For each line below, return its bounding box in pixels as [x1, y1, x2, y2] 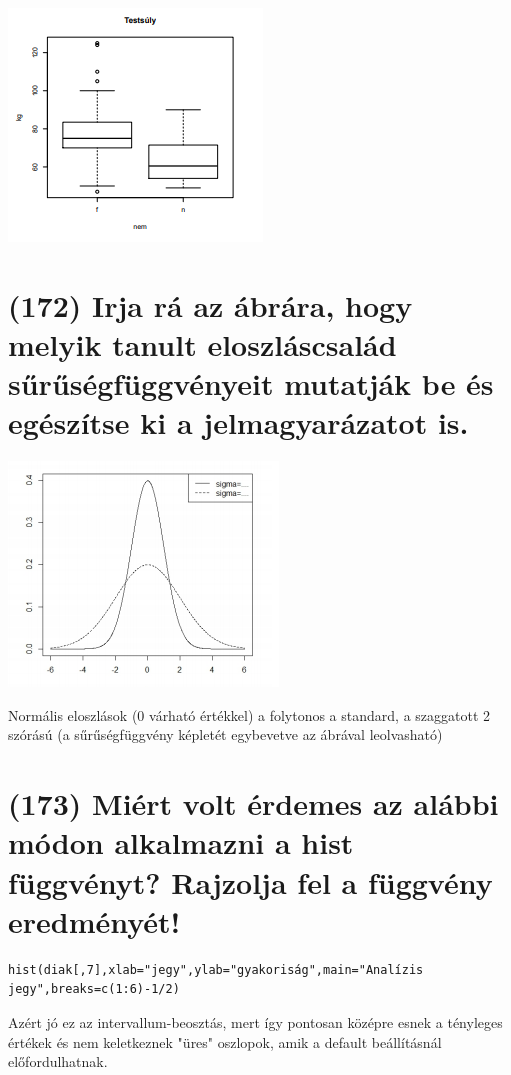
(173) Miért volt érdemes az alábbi [8, 783, 499, 824]
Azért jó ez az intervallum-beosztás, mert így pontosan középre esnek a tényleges [8, 1011, 503, 1032]
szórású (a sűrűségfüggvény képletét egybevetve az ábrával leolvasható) [8, 724, 443, 745]
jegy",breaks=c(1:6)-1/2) [8, 982, 180, 997]
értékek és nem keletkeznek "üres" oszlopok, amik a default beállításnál [8, 1031, 442, 1052]
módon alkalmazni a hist [8, 822, 354, 863]
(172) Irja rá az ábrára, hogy [8, 284, 413, 325]
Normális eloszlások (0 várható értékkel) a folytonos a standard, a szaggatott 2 [8, 704, 491, 725]
